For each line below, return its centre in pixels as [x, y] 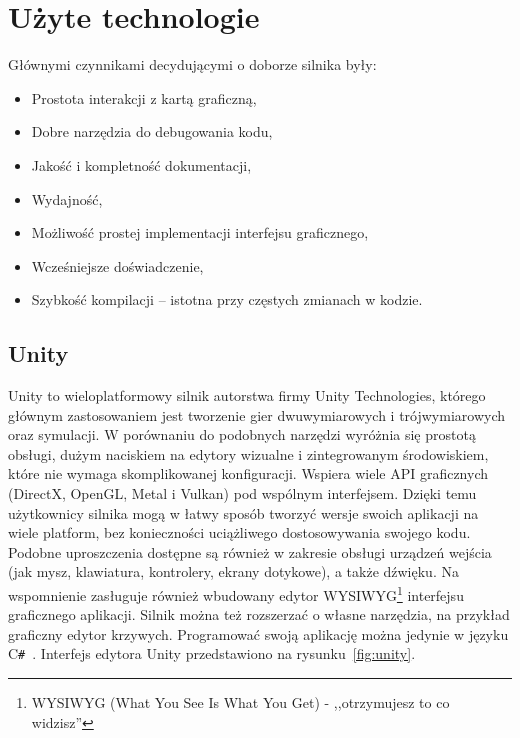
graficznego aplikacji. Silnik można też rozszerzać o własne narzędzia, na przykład [259, 614]
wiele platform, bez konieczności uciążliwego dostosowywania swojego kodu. [239, 532]
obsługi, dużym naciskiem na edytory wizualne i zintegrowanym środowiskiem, [248, 453]
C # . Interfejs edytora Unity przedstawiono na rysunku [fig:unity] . [212, 653]
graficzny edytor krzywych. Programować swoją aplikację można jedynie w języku [258, 633]
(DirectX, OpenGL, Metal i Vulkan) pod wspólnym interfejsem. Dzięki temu [242, 493]
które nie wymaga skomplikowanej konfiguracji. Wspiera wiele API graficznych [248, 473]
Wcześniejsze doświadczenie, [117, 265]
